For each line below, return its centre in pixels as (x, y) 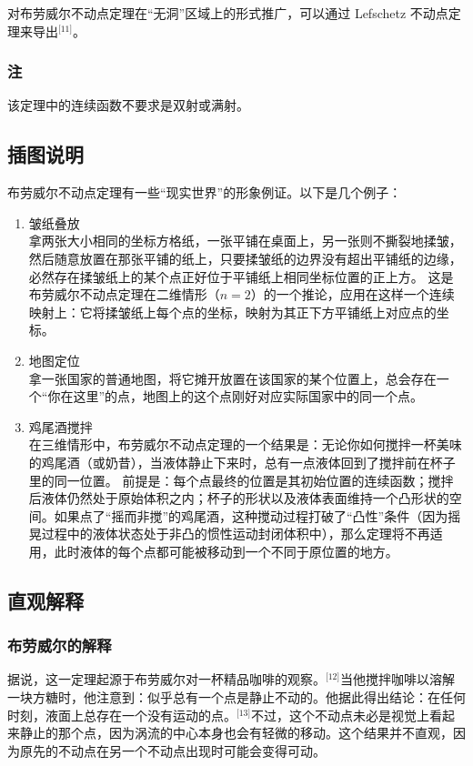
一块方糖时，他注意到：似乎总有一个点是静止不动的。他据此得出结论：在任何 (236, 697)
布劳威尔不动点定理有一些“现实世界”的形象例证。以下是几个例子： (205, 192)
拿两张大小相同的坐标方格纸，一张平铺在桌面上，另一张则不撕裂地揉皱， (245, 241)
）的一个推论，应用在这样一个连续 (352, 294)
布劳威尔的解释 (60, 645)
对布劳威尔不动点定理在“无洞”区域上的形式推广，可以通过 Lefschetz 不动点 (228, 13)
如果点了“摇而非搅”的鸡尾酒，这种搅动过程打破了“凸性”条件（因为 (251, 515)
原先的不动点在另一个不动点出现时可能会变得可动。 (172, 750)
